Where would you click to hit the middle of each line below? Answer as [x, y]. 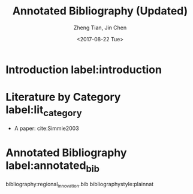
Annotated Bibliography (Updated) [100, 11]
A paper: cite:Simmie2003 [46, 128]
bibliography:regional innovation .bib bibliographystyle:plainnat [80, 185]
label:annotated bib [53, 166]
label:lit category [44, 111]
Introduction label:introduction [84, 69]
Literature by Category [63, 97]
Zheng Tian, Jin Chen [100, 28]
